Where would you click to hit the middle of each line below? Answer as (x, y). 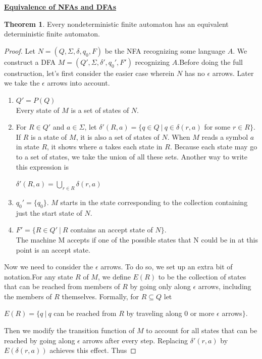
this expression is (42, 166)
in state (28, 147)
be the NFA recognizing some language (165, 50)
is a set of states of (100, 110)
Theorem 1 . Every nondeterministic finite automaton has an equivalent (116, 24)
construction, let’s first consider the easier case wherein (89, 73)
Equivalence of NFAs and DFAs (60, 7)
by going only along (160, 286)
